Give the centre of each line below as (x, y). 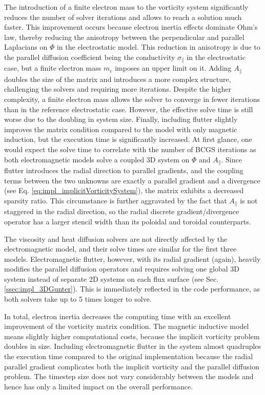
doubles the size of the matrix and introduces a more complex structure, (118, 79)
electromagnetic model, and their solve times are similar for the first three (120, 249)
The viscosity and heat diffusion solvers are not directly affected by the (116, 238)
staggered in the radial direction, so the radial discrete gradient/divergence (122, 211)
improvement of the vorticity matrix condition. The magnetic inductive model (127, 326)
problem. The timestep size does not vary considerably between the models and (129, 376)
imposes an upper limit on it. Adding (173, 68)
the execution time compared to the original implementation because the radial (129, 356)
